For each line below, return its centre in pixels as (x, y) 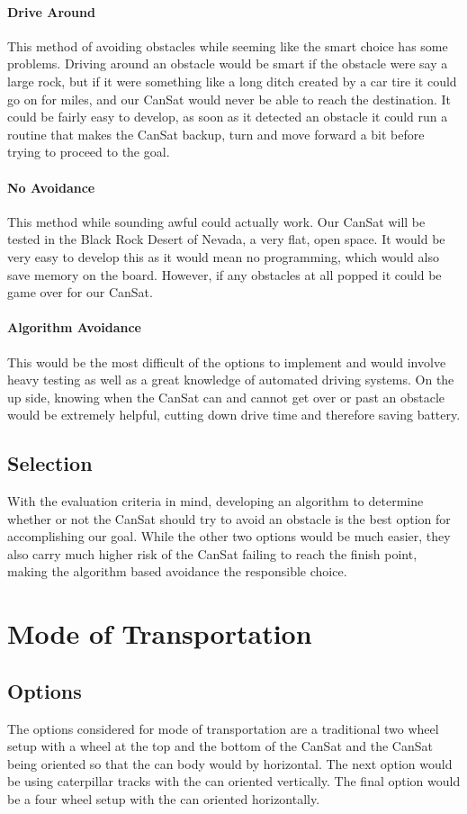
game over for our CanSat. (80, 292)
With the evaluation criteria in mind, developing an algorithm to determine (216, 501)
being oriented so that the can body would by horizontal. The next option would (230, 763)
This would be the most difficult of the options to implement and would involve (227, 362)
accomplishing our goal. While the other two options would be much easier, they (229, 536)
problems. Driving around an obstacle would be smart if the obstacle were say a (228, 63)
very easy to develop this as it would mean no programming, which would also (223, 256)
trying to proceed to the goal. (89, 152)
